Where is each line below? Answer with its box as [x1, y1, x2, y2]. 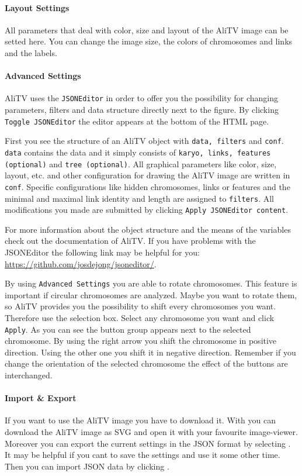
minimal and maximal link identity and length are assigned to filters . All [5, 192, 275, 204]
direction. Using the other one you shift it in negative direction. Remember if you [5, 346, 296, 358]
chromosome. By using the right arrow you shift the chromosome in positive [5, 334, 277, 347]
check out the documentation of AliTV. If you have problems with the [5, 234, 256, 247]
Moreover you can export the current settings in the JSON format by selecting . [5, 437, 291, 449]
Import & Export [5, 392, 77, 404]
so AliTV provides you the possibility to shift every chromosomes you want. [5, 300, 276, 312]
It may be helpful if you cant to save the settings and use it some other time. [5, 449, 280, 461]
